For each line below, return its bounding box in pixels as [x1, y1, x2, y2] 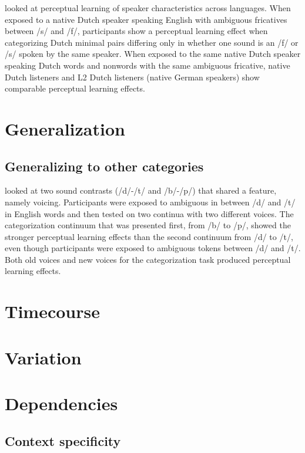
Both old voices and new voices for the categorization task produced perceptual [5, 253, 291, 265]
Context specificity [5, 431, 121, 449]
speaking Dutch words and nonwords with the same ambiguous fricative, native [5, 59, 290, 71]
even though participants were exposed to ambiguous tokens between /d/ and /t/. [5, 242, 301, 254]
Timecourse [5, 299, 100, 323]
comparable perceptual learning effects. [5, 82, 145, 94]
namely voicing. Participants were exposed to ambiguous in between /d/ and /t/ [5, 195, 296, 208]
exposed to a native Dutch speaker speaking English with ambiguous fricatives [5, 13, 287, 25]
